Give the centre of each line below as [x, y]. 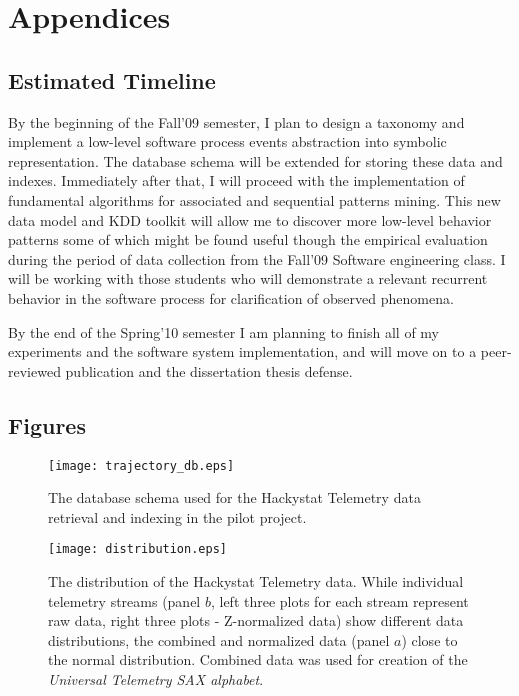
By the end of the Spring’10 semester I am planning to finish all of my [224, 331]
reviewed [34, 370]
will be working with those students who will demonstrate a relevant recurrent [248, 278]
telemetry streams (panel [124, 600]
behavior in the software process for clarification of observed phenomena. [231, 297]
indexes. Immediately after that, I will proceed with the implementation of [236, 180]
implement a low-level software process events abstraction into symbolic [227, 141]
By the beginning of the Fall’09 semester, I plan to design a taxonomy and [236, 121]
